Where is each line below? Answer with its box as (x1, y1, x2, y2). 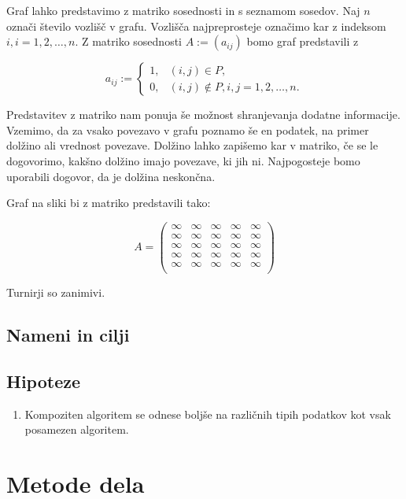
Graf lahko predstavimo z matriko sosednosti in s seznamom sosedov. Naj (6, 2, 360, 18)
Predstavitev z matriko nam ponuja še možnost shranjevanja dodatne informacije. (6, 106, 400, 123)
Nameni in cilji (6, 322, 130, 346)
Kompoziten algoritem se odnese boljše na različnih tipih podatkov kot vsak (24, 405, 391, 422)
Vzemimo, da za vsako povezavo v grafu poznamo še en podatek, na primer (6, 121, 369, 138)
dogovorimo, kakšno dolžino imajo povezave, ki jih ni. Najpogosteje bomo (6, 152, 360, 168)
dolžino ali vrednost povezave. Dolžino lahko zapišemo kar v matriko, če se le (6, 137, 378, 153)
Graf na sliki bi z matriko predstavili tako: (6, 194, 211, 211)
